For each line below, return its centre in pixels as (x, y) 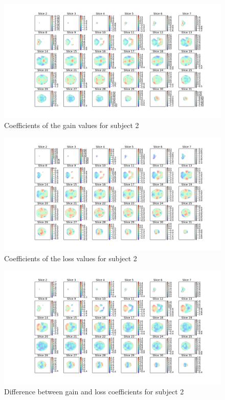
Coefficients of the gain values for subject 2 (72, 125)
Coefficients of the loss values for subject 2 (71, 258)
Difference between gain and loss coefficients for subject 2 (94, 391)
